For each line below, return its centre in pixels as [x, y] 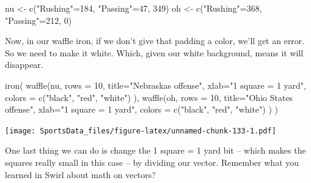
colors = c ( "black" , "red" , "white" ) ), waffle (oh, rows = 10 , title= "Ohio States [149, 97]
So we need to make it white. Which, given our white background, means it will [154, 52]
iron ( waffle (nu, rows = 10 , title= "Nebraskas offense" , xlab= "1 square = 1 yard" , [155, 85]
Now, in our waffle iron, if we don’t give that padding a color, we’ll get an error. [155, 41]
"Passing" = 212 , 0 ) [38, 20]
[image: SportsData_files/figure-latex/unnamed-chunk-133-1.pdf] [141, 131]
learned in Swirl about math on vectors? [80, 174]
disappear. [24, 65]
